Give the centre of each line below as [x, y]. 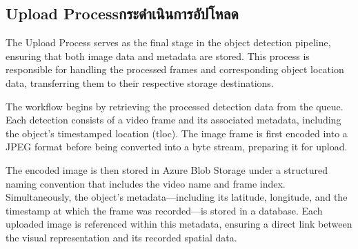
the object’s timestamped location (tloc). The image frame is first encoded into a [177, 133]
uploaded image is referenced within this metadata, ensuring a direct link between [179, 224]
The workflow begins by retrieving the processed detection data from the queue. [175, 106]
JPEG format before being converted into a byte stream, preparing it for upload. [177, 147]
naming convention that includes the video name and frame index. [146, 183]
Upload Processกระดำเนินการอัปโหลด [122, 13]
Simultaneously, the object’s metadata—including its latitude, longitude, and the [177, 197]
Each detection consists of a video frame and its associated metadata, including [173, 120]
